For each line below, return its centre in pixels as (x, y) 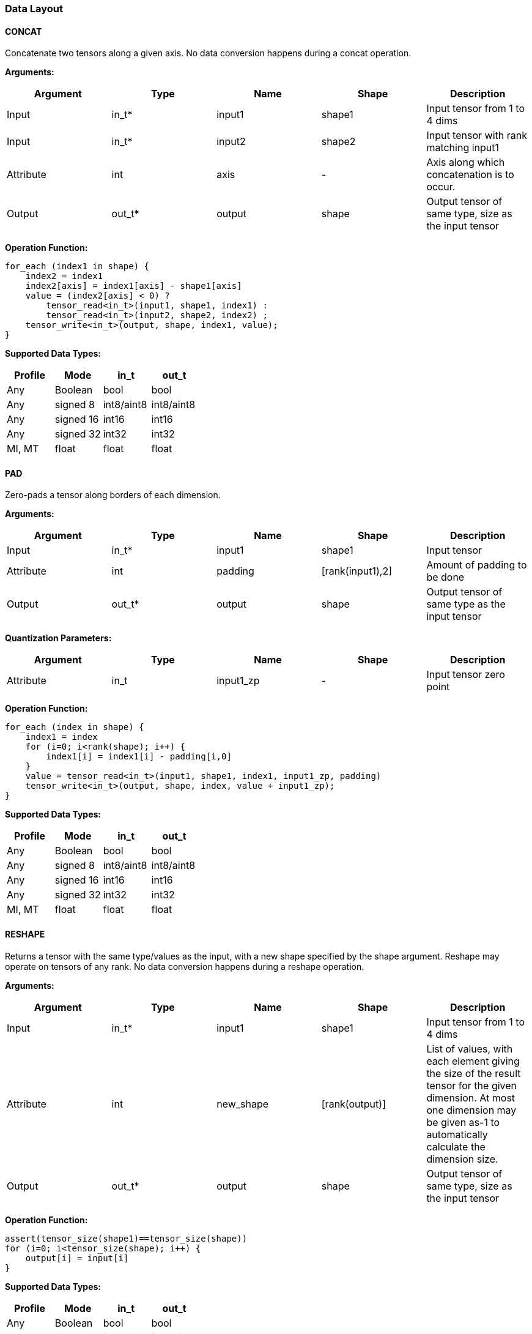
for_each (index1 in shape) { (77, 266)
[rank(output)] (353, 1104)
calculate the (456, 1146)
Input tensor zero (466, 675)
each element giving (473, 1061)
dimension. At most (471, 1097)
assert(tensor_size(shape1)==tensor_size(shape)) (126, 1238)
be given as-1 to (463, 1122)
